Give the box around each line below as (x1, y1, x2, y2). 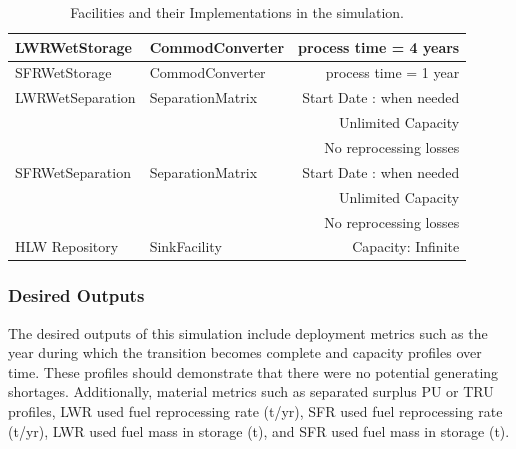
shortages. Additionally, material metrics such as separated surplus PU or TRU (8, 381, 494, 402)
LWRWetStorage (15, 36, 132, 57)
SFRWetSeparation (15, 161, 131, 182)
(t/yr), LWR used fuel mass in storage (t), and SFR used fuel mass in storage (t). (8, 420, 510, 441)
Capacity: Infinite (352, 236, 460, 257)
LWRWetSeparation (15, 87, 136, 108)
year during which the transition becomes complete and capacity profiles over (8, 342, 482, 363)
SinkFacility (149, 236, 222, 257)
